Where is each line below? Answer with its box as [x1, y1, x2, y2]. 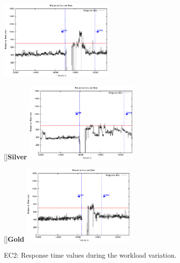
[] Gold [4, 233, 24, 244]
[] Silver [4, 151, 27, 161]
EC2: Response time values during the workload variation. [4, 250, 177, 260]
